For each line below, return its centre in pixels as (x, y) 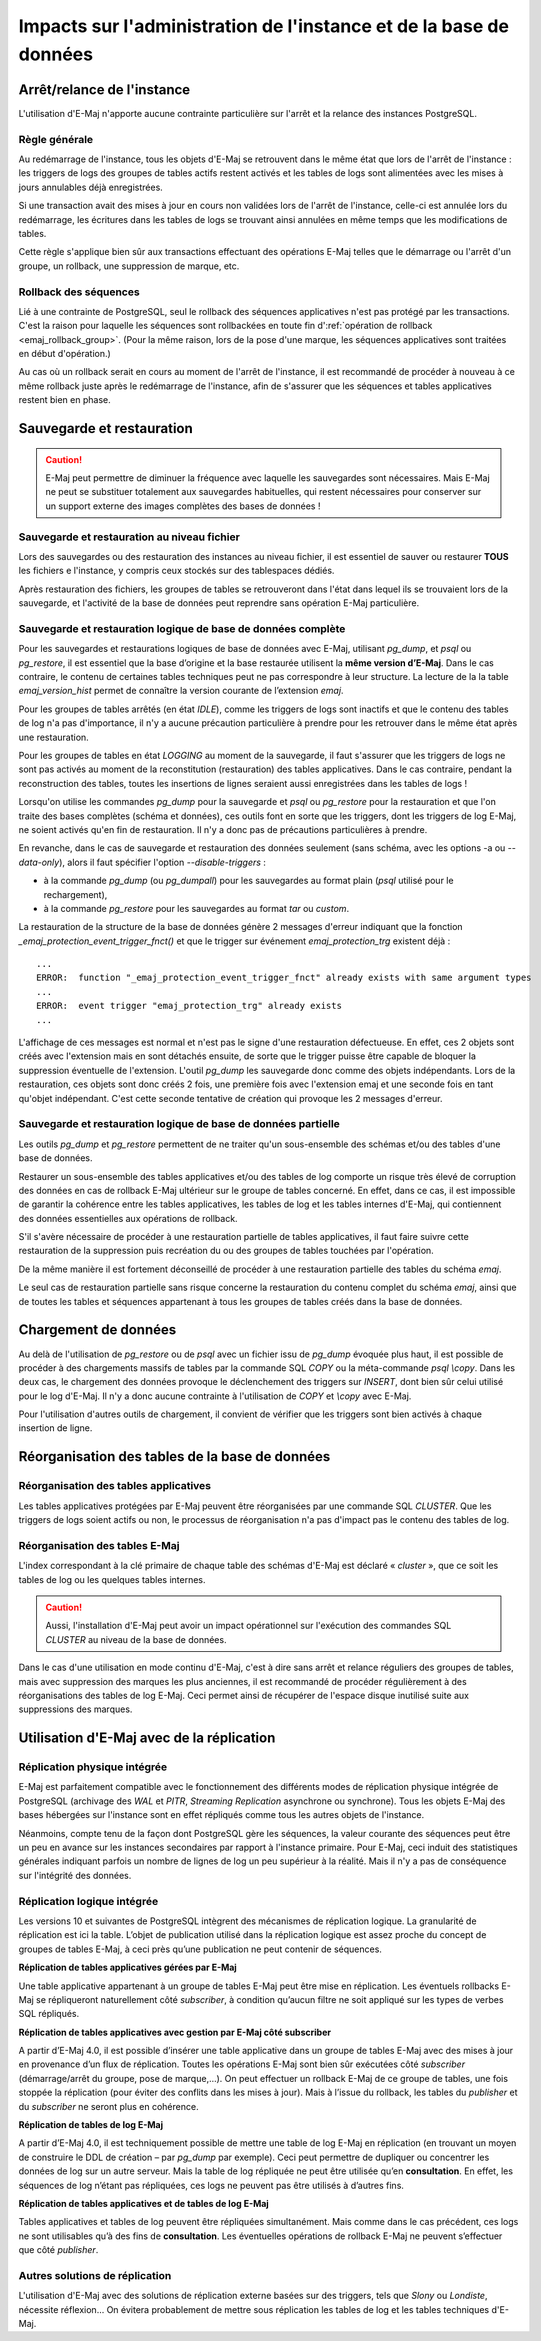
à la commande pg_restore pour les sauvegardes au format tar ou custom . (196, 908)
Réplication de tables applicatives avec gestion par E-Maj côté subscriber (175, 2032)
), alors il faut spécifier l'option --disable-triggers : (162, 862)
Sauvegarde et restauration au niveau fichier (129, 537)
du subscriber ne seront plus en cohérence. (108, 2106)
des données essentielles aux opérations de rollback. (128, 1218)
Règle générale (56, 139)
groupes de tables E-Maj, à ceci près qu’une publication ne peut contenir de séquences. (200, 1949)
